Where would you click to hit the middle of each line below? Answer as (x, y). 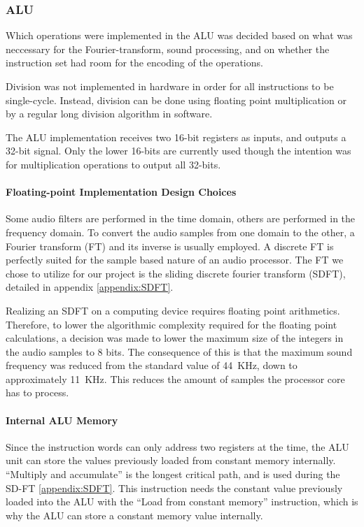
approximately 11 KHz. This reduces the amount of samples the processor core (175, 378)
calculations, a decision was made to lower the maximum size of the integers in (175, 338)
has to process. (37, 392)
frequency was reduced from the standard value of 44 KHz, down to (152, 365)
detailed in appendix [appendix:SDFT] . (90, 287)
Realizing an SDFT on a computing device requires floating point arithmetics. (173, 310)
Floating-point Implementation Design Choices (121, 192)
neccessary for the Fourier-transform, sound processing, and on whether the (168, 49)
